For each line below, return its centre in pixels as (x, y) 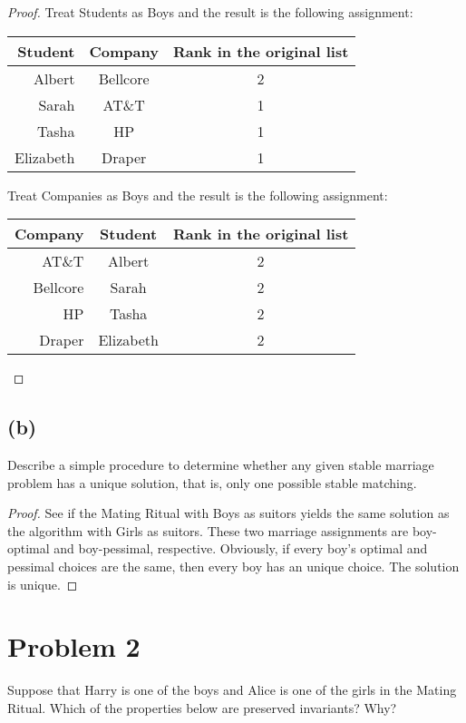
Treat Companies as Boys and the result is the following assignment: (198, 195)
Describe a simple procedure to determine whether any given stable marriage (221, 464)
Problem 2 (74, 646)
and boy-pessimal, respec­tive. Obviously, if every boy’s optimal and (241, 548)
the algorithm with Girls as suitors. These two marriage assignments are (208, 530)
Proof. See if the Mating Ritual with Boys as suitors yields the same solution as (228, 513)
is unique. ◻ (43, 584)
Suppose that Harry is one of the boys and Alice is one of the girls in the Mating (232, 690)
